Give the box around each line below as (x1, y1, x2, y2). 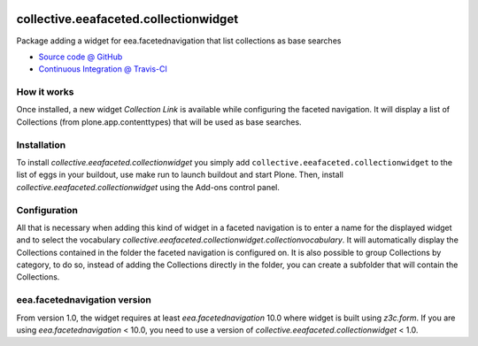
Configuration (16, 204, 79, 216)
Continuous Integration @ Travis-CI (38, 64, 168, 74)
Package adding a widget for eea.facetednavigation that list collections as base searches (16, 35, 342, 46)
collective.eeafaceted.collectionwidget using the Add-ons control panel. (16, 181, 281, 192)
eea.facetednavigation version (16, 294, 152, 306)
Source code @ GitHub (38, 51, 123, 62)
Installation (16, 138, 66, 150)
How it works (16, 86, 74, 98)
